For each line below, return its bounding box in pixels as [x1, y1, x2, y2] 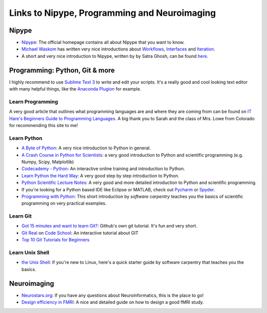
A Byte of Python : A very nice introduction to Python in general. [21, 145, 151, 151]
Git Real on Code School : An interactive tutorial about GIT [21, 230, 138, 236]
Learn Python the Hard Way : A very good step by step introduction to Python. [21, 173, 179, 179]
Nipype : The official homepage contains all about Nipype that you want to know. [21, 40, 185, 45]
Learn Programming [9, 98, 58, 105]
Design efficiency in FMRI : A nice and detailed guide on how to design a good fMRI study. [21, 299, 204, 305]
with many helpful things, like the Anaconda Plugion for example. [9, 86, 141, 92]
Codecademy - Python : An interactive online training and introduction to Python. [21, 166, 185, 172]
